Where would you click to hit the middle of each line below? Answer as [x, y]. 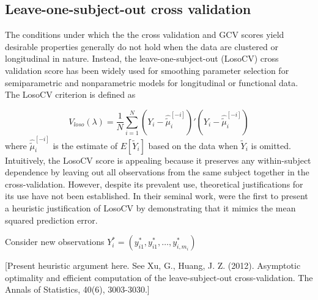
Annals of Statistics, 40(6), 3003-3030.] [77, 289]
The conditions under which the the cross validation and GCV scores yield [145, 35]
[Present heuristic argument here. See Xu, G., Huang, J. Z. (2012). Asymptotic [153, 265]
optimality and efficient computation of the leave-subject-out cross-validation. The [159, 277]
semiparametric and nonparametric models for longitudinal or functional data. [152, 82]
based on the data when [193, 145]
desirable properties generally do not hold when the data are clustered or [142, 46]
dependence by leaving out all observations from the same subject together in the [157, 172]
